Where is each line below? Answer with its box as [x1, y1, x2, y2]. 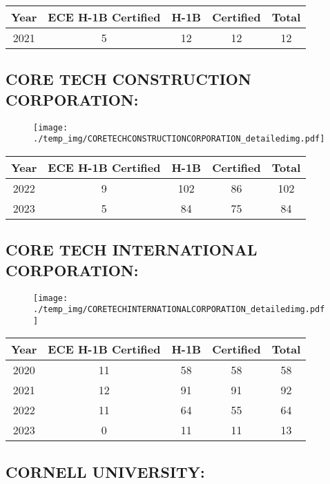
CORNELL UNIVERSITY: [6, 461, 205, 482]
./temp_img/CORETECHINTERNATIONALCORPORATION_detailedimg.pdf [33, 304, 325, 315]
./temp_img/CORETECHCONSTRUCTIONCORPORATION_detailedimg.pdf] [33, 134, 325, 144]
